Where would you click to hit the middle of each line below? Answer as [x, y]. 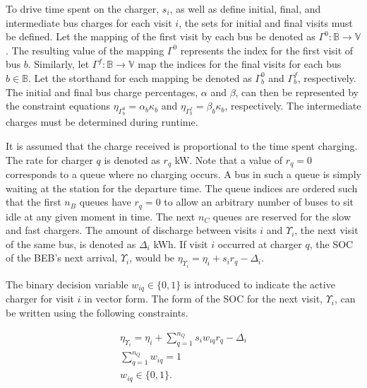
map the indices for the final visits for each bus [240, 64]
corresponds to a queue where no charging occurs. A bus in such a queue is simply [183, 174]
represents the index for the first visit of [267, 50]
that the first [34, 202]
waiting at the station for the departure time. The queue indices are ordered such [182, 188]
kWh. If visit [181, 243]
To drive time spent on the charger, [83, 8]
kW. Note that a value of [229, 159]
